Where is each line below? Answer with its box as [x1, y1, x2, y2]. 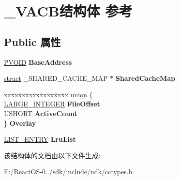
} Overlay [4, 118, 36, 128]
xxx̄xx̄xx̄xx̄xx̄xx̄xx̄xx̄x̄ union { [4, 89, 93, 99]
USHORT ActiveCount [4, 108, 78, 118]
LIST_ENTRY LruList [4, 134, 76, 144]
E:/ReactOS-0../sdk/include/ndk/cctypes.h [4, 166, 133, 177]
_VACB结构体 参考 [4, 1, 133, 21]
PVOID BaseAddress [4, 57, 72, 67]
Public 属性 [4, 34, 61, 49]
